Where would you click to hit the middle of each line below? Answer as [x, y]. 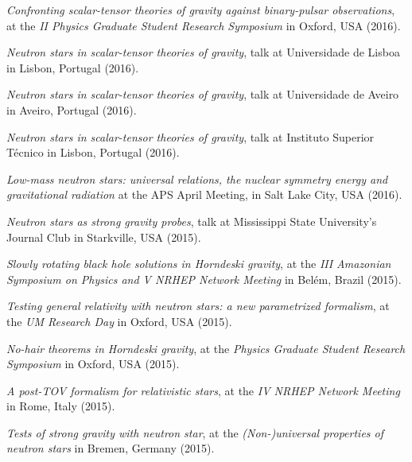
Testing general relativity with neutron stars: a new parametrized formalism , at [198, 306]
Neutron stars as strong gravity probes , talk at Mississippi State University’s [192, 221]
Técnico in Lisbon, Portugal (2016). [93, 152]
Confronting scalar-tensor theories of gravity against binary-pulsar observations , [201, 10]
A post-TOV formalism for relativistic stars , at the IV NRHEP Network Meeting [203, 390]
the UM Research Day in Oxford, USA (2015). [119, 321]
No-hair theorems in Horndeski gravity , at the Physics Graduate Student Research [206, 348]
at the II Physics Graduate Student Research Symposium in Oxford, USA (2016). [204, 25]
